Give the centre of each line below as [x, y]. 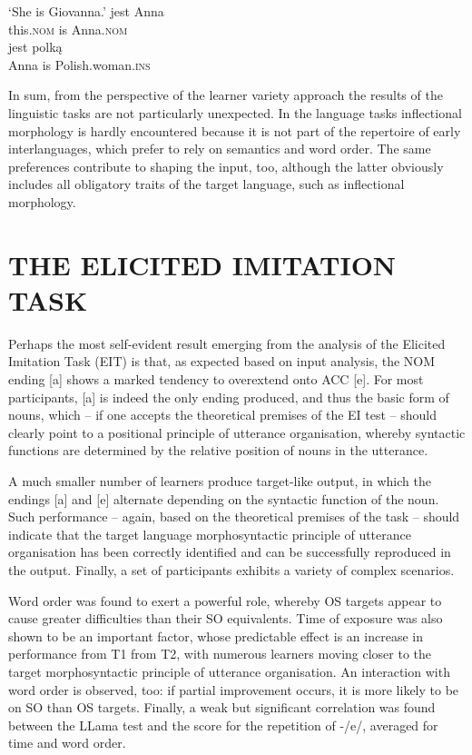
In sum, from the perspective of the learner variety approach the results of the [226, 95]
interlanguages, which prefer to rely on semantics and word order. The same [220, 149]
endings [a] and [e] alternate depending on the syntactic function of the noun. [224, 498]
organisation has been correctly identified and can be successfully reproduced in [230, 552]
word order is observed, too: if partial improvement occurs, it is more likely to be [234, 689]
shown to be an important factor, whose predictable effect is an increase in [216, 636]
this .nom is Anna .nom [68, 29]
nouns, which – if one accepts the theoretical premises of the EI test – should [223, 415]
